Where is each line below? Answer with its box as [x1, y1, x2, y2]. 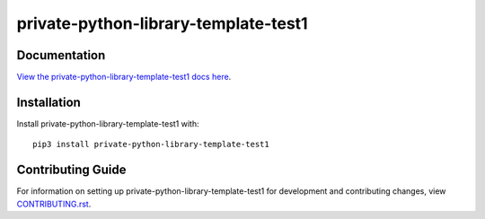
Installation [16, 94, 81, 109]
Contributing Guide [16, 162, 127, 178]
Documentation [16, 48, 106, 63]
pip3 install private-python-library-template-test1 [32, 139, 269, 150]
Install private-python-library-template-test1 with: [16, 118, 199, 129]
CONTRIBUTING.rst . [16, 198, 92, 209]
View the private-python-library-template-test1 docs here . [16, 72, 232, 83]
